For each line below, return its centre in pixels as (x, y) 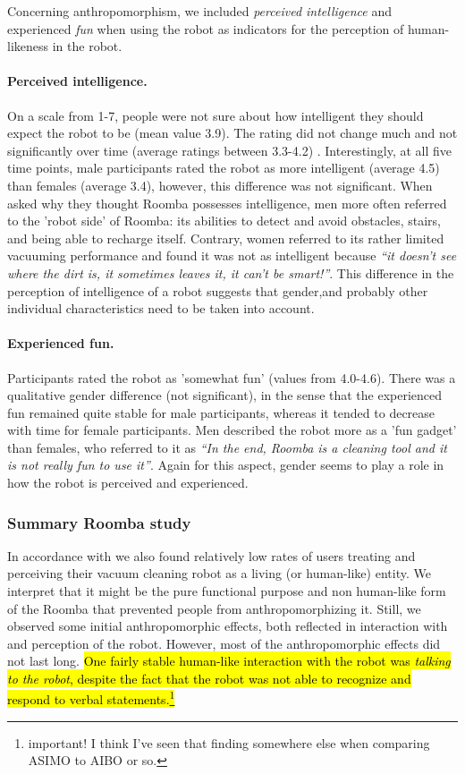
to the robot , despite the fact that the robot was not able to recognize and (209, 679)
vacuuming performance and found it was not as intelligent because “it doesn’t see (232, 255)
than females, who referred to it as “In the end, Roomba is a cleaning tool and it (227, 447)
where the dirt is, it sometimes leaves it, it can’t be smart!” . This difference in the (231, 272)
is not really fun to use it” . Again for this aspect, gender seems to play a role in (226, 465)
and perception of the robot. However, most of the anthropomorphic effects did (224, 643)
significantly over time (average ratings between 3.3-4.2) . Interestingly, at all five (229, 150)
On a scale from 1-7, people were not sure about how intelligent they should (216, 115)
